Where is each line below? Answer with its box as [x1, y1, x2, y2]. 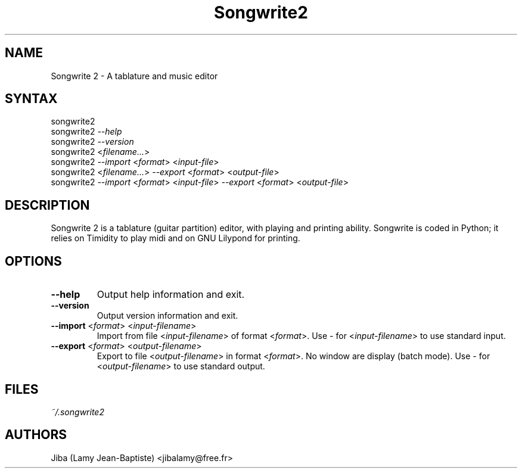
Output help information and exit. [97, 288, 245, 301]
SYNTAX [5, 91, 58, 107]
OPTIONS [5, 253, 62, 269]
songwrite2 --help [51, 126, 122, 137]
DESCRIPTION [5, 197, 90, 213]
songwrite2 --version [51, 136, 134, 147]
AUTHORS [5, 427, 67, 443]
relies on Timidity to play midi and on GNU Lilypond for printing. [51, 233, 300, 244]
